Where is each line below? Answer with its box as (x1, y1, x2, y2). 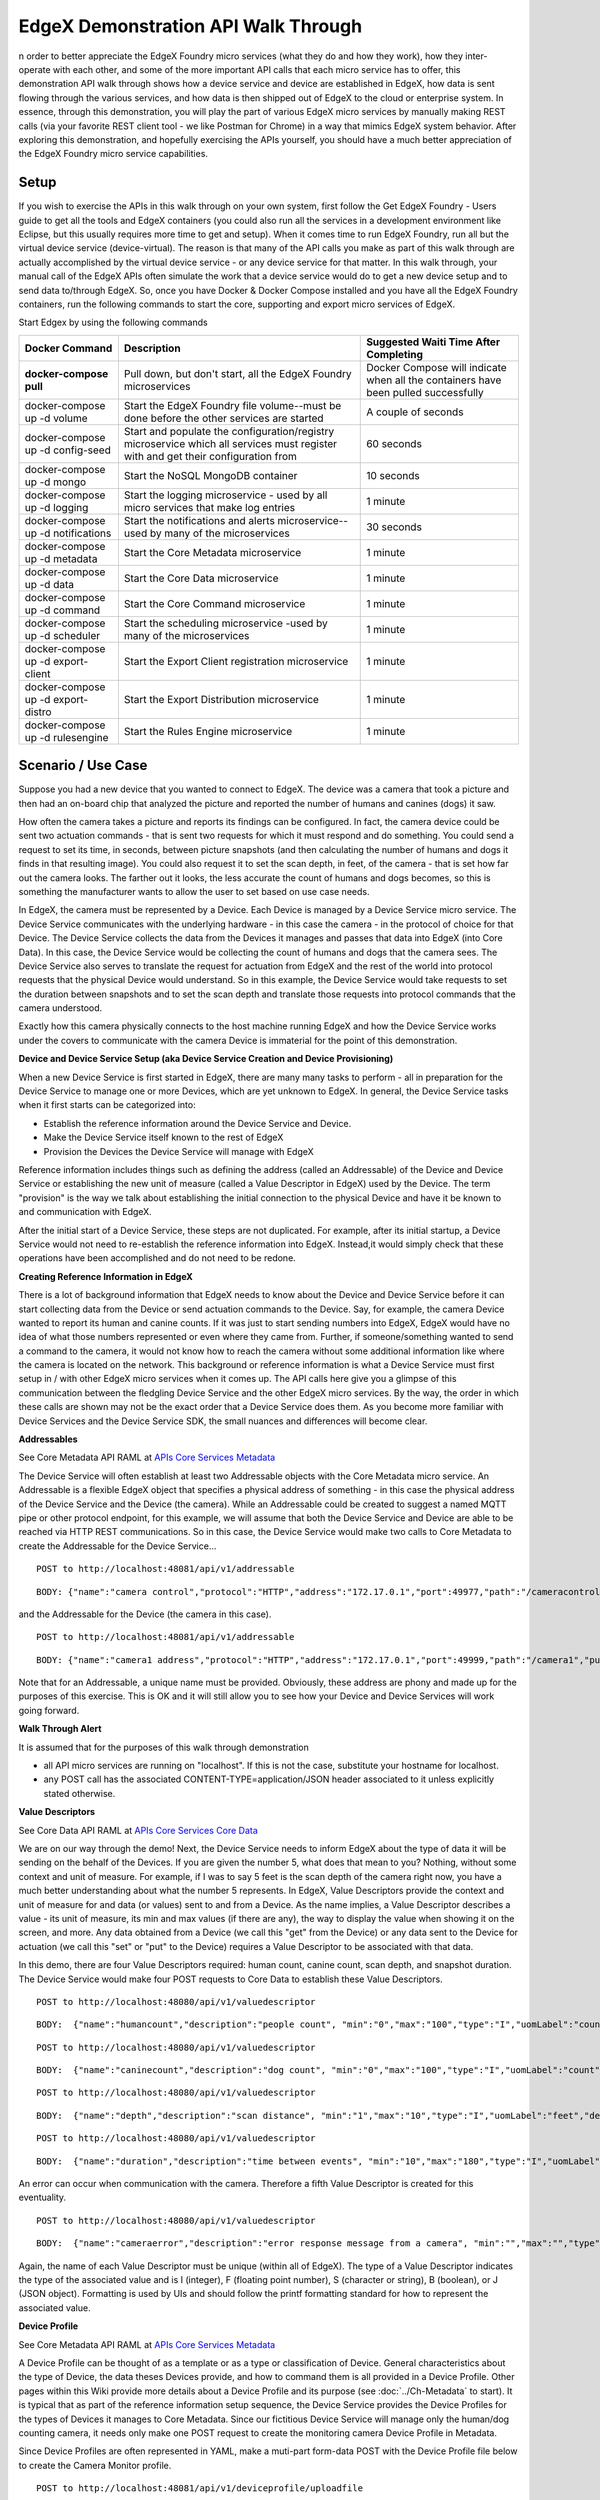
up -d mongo (24, 475, 87, 489)
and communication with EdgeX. (18, 1206, 152, 1218)
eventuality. (18, 2191, 67, 2204)
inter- (465, 50, 488, 62)
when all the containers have (366, 373, 502, 387)
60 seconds (366, 436, 422, 450)
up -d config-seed (24, 443, 112, 457)
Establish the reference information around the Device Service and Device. (43, 1117, 352, 1129)
